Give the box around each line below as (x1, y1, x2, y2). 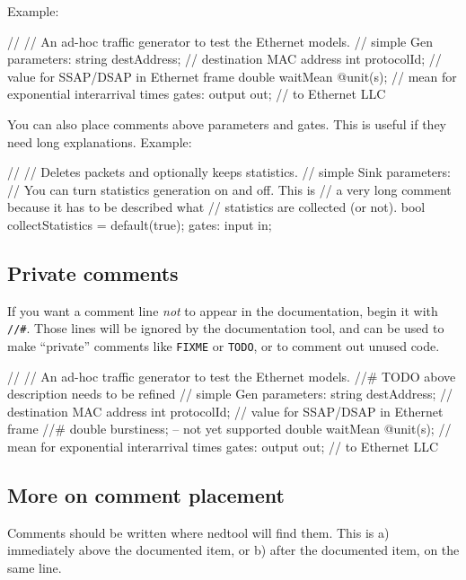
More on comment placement (7, 481, 285, 508)
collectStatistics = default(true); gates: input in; (7, 215, 272, 233)
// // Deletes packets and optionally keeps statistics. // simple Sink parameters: (7, 163, 451, 181)
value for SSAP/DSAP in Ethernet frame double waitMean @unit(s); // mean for (7, 66, 457, 85)
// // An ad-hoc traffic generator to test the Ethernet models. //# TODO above (7, 366, 456, 385)
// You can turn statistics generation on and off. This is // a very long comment (7, 180, 452, 198)
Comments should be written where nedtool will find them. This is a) (7, 523, 390, 541)
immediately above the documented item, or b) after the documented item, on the (7, 540, 460, 559)
